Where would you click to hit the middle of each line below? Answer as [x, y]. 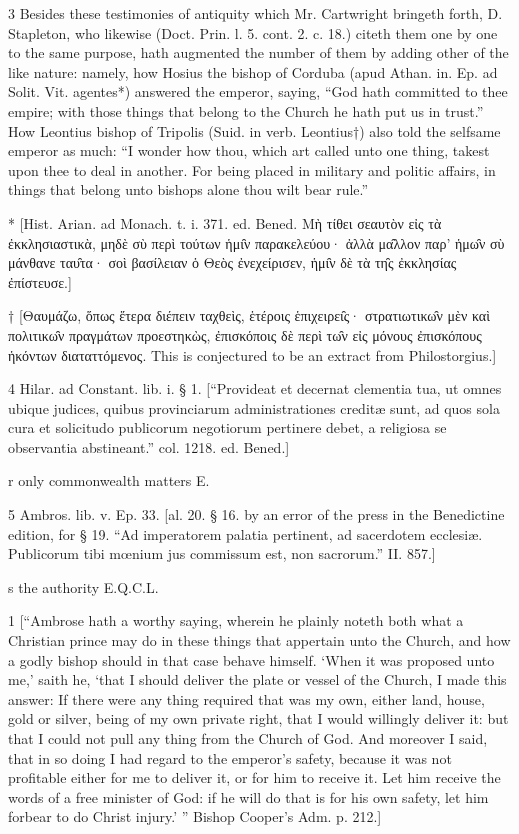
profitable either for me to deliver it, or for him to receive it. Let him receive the [254, 777]
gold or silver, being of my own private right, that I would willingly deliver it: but [258, 718]
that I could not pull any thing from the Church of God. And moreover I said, [248, 738]
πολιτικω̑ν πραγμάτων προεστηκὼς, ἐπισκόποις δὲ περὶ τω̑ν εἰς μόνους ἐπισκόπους [245, 334]
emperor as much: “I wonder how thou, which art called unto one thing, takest [249, 150]
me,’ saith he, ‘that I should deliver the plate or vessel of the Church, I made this [257, 679]
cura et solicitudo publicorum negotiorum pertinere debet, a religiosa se [227, 427]
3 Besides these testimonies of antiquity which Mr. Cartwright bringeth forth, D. [255, 13]
